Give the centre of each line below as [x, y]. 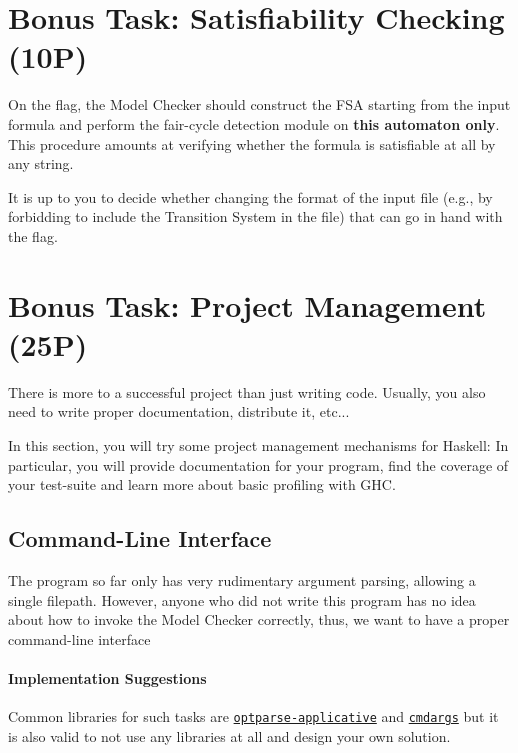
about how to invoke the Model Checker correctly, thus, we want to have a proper [259, 619]
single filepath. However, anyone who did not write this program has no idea [242, 599]
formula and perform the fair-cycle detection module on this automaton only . [254, 123]
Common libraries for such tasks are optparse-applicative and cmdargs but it [253, 716]
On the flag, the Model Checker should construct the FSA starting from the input [259, 104]
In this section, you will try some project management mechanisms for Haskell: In [258, 444]
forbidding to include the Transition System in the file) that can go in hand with [255, 216]
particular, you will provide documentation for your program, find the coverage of [258, 464]
